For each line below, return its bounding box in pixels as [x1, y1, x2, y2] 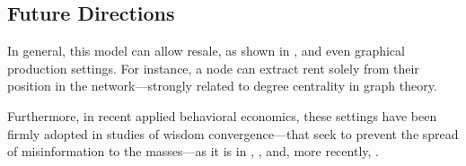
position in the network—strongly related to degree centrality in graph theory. [7, 76, 437, 95]
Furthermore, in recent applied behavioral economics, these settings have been [7, 106, 437, 125]
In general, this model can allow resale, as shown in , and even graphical [7, 41, 405, 60]
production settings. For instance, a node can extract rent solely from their [7, 58, 419, 77]
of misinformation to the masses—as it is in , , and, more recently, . [7, 142, 379, 161]
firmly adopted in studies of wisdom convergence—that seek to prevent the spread [7, 124, 459, 143]
